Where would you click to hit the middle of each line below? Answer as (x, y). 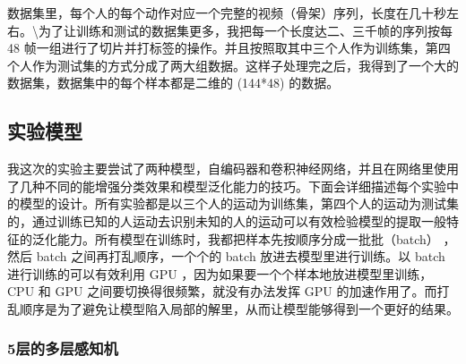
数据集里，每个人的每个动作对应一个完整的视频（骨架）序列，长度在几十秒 (227, 13)
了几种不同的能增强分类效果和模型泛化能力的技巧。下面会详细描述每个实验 (227, 186)
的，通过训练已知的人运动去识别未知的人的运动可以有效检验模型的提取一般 (227, 220)
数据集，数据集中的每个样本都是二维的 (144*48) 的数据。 (173, 83)
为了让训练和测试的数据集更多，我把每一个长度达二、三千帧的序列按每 (245, 30)
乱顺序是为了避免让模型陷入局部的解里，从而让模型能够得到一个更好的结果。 (233, 308)
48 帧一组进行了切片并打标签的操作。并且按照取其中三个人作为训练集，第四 (229, 48)
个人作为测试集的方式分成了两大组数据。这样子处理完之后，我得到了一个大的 (233, 65)
